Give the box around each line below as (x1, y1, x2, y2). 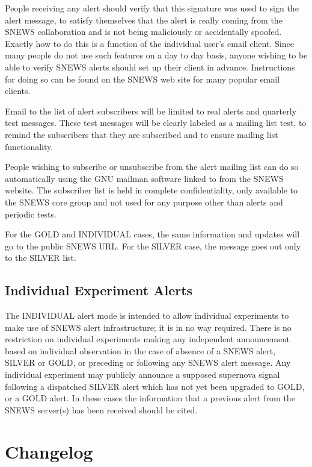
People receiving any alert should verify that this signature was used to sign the (5, 2, 299, 14)
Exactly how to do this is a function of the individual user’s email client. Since (5, 37, 294, 49)
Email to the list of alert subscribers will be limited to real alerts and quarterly (5, 104, 297, 117)
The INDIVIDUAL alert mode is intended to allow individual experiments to (5, 309, 289, 322)
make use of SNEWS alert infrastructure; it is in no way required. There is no (5, 321, 292, 333)
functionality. (5, 140, 54, 152)
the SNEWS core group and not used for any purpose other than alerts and (5, 195, 283, 208)
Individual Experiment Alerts (5, 281, 193, 299)
